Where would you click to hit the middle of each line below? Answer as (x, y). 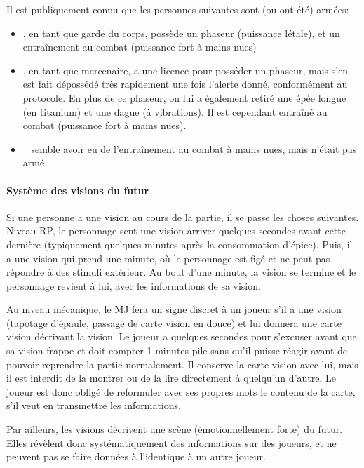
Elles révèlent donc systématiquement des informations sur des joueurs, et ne (171, 442)
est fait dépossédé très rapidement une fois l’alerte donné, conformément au (185, 84)
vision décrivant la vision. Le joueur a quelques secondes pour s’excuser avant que (182, 336)
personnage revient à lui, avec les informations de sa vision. (134, 285)
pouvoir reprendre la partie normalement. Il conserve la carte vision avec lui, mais (182, 364)
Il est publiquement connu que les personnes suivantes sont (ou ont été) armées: (178, 9)
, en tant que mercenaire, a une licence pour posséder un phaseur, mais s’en (186, 70)
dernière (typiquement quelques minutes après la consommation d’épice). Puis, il (180, 244)
